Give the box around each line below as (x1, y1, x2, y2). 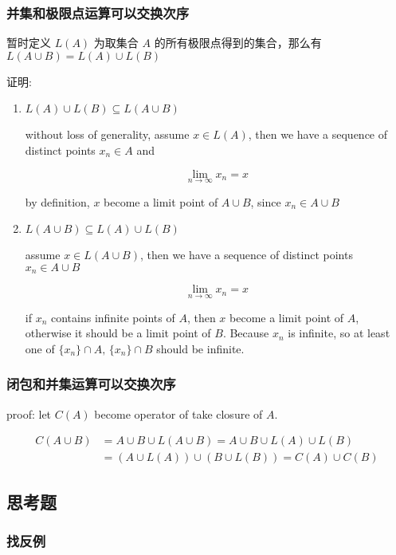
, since (250, 193, 281, 210)
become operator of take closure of (94, 405, 263, 422)
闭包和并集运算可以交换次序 (6, 374, 176, 394)
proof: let (6, 405, 52, 422)
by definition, (25, 193, 90, 210)
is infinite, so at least (288, 325, 390, 341)
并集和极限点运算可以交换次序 (6, 2, 190, 22)
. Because (222, 325, 269, 341)
